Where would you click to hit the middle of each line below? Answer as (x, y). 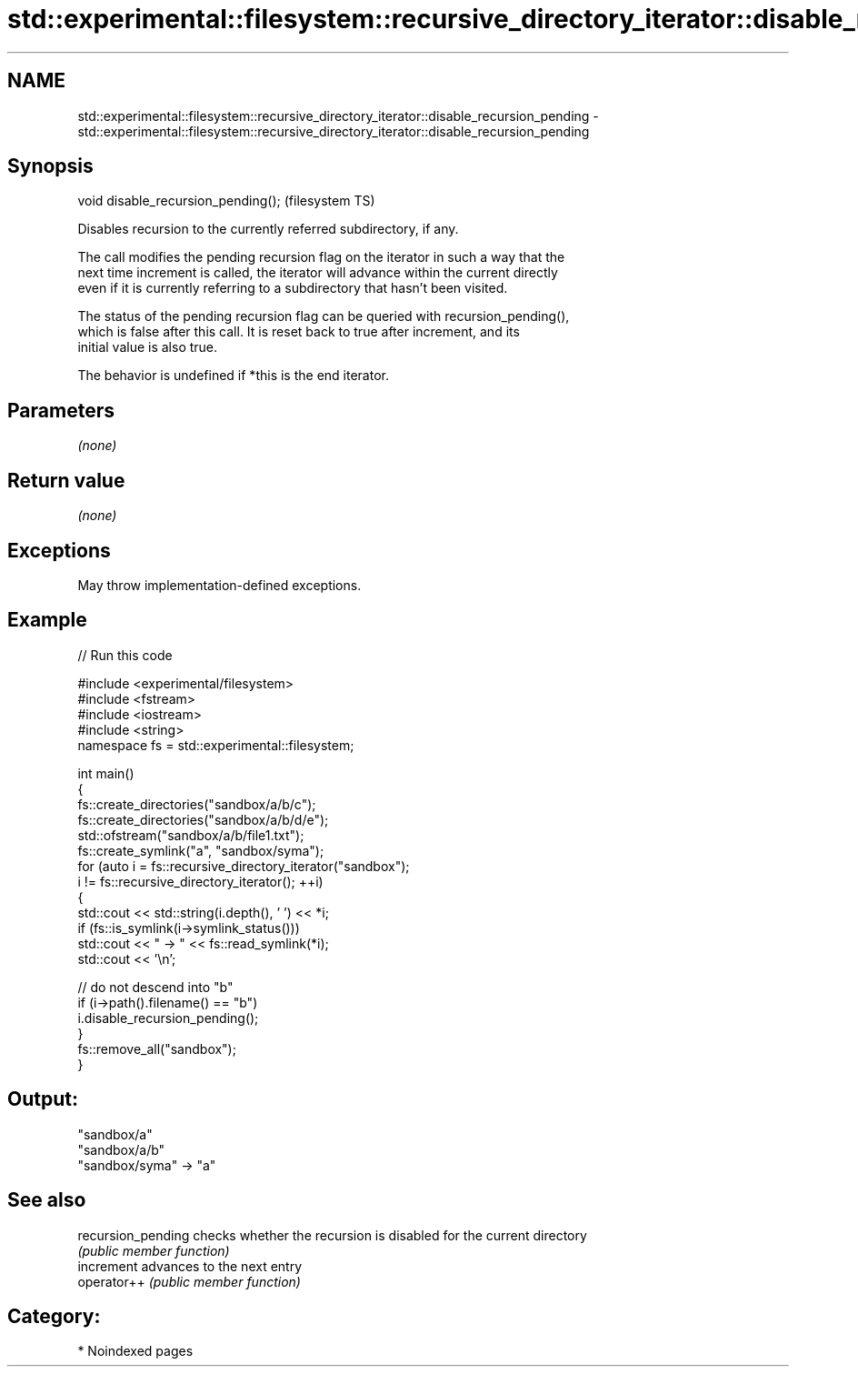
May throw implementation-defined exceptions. (219, 585)
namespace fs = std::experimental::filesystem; (216, 745)
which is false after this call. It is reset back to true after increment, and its (299, 332)
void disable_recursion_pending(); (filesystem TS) (226, 201)
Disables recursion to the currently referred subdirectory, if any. (268, 229)
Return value (66, 480)
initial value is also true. (148, 347)
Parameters (61, 410)
